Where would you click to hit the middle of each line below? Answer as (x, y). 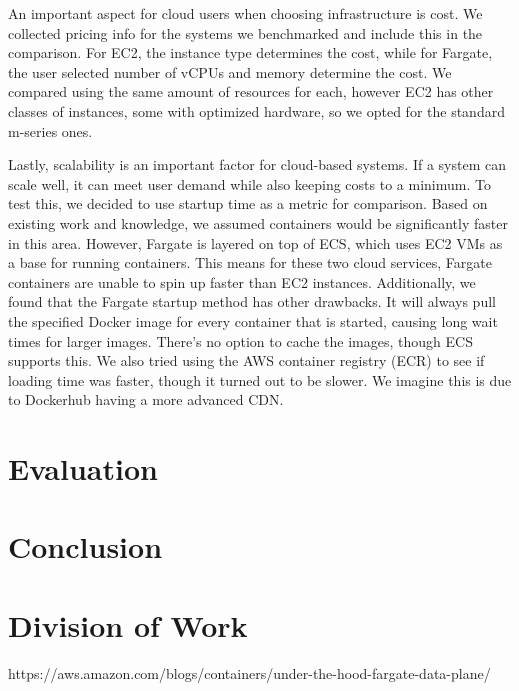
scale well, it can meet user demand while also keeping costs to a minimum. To (249, 183)
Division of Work (128, 624)
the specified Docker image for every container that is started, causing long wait (253, 320)
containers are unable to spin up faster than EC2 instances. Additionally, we (242, 281)
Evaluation (83, 468)
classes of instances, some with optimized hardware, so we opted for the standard (256, 110)
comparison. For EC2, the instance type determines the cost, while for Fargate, (250, 52)
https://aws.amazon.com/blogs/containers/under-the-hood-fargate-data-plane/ (249, 672)
